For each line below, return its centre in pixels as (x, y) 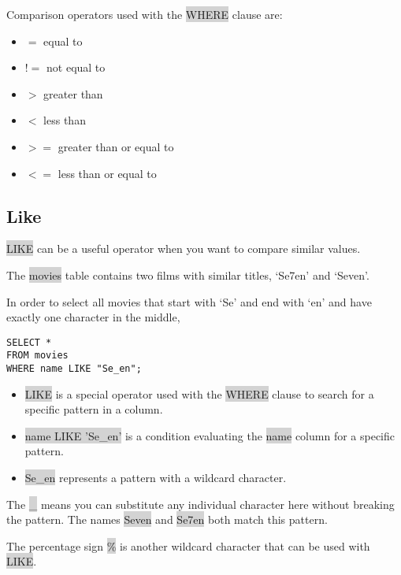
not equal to (76, 67)
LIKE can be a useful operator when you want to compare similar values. (184, 249)
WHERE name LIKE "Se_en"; (74, 369)
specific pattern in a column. (94, 409)
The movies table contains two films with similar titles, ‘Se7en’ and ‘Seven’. (188, 275)
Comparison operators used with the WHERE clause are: (145, 14)
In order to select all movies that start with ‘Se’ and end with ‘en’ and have (189, 301)
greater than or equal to (116, 146)
